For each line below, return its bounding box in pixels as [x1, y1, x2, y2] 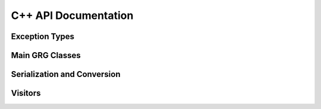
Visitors [11, 88, 41, 98]
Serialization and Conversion [11, 69, 121, 79]
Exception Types [11, 31, 74, 41]
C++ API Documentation [11, 9, 134, 22]
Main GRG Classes [11, 50, 81, 60]
